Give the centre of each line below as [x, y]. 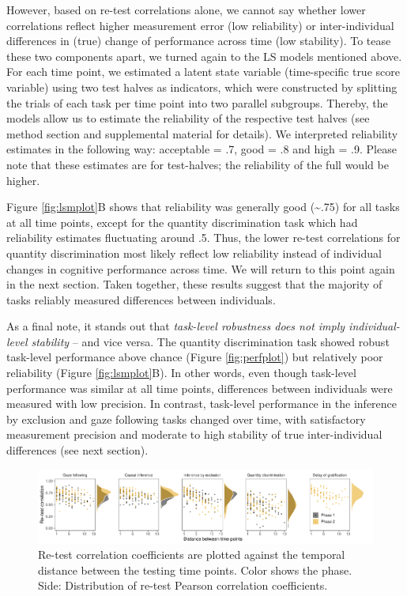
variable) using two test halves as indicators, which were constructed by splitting [202, 87]
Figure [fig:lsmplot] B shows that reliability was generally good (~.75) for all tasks [203, 207]
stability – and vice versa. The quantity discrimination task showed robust [210, 341]
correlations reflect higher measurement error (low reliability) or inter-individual [200, 25]
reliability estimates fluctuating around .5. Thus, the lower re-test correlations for [203, 238]
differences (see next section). [77, 450]
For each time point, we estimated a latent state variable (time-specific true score [203, 72]
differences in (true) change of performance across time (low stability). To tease [199, 41]
